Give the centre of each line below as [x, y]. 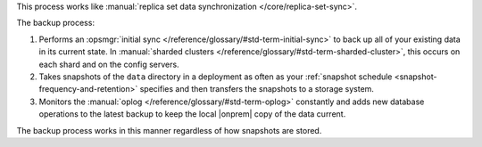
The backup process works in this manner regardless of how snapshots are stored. [169, 130]
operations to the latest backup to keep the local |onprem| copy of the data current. [192, 114]
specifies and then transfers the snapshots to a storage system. [257, 89]
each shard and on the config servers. [109, 64]
